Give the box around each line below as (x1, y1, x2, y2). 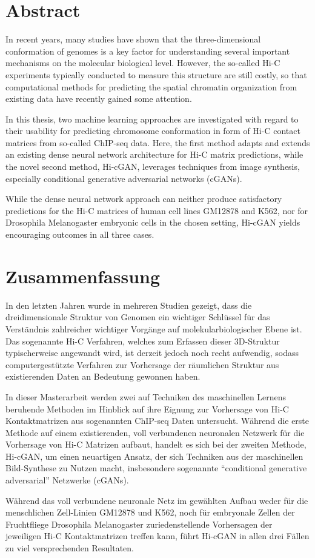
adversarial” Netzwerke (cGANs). (5, 474, 129, 486)
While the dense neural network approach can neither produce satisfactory (5, 192, 282, 205)
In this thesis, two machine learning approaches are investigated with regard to (5, 112, 299, 125)
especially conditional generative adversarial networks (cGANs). (5, 172, 242, 184)
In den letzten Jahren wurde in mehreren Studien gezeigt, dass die (5, 298, 252, 311)
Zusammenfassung (5, 263, 161, 288)
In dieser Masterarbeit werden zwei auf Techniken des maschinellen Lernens (5, 390, 287, 403)
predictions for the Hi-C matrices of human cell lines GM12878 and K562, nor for (5, 204, 308, 217)
